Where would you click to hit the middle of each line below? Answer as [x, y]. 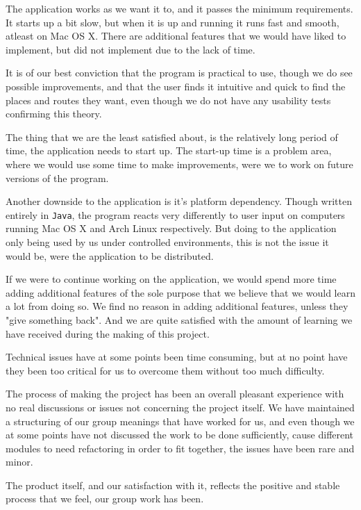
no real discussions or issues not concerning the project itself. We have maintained [180, 407]
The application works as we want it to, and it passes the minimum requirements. [179, 8]
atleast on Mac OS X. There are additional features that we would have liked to [176, 36]
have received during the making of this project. [108, 333]
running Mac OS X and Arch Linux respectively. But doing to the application [171, 228]
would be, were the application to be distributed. [110, 255]
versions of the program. [57, 178]
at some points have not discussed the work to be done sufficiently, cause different [180, 435]
